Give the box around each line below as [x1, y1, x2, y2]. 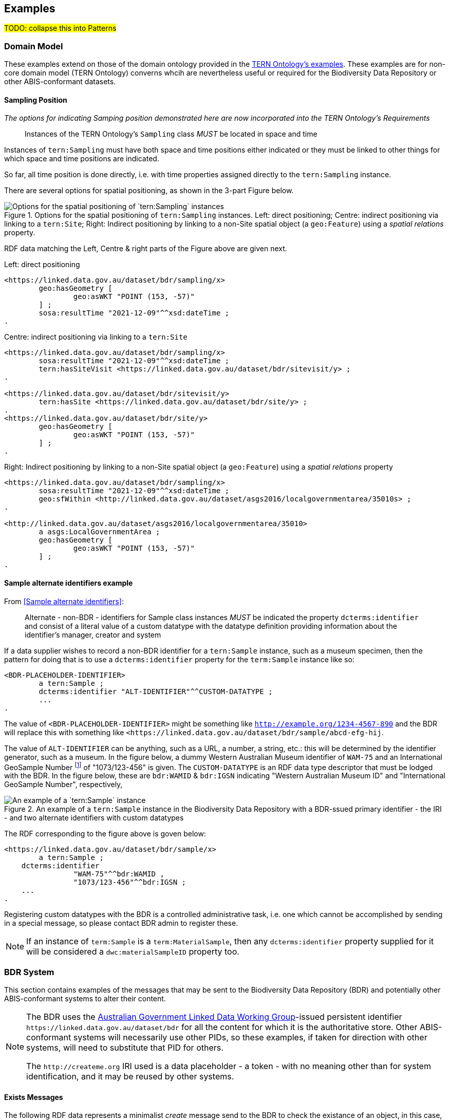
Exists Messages [4, 1092, 63, 1102]
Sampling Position [4, 95, 67, 104]
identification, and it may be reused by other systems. [26, 1071, 234, 1082]
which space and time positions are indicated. [4, 154, 159, 163]
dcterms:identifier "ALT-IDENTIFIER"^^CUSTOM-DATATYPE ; [39, 687, 273, 696]
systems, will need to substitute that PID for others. [26, 1042, 223, 1053]
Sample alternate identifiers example [4, 578, 133, 587]
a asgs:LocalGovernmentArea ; [39, 528, 160, 536]
